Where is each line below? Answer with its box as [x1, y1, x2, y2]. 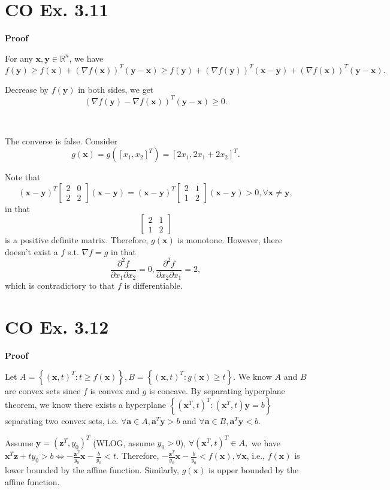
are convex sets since [5, 384, 81, 397]
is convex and [90, 384, 140, 397]
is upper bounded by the [208, 464, 299, 476]
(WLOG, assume [93, 436, 155, 449]
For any [5, 52, 33, 64]
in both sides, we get [78, 83, 154, 95]
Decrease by [5, 83, 49, 95]
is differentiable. [124, 279, 183, 292]
